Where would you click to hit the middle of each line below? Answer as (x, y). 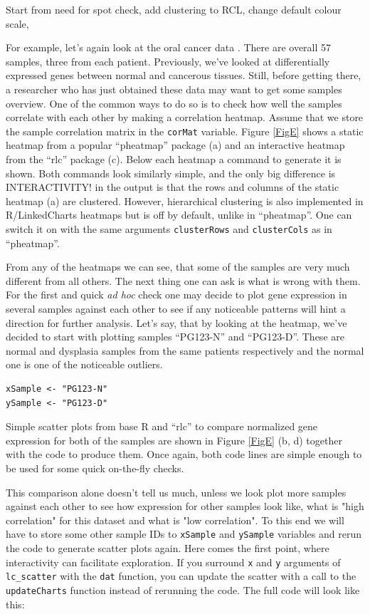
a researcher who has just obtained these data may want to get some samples (174, 89)
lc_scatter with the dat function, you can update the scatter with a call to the (181, 576)
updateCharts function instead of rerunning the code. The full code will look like (183, 589)
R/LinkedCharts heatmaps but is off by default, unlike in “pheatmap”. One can (179, 215)
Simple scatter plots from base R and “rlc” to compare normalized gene (162, 426)
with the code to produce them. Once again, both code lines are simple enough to (184, 454)
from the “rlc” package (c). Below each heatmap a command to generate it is (174, 159)
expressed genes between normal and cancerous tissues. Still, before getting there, (184, 75)
